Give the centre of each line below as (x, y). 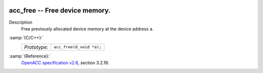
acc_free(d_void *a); (78, 47)
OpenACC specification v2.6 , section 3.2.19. (65, 63)
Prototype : (36, 47)
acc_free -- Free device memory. (60, 10)
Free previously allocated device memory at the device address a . (87, 29)
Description (21, 22)
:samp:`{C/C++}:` (26, 38)
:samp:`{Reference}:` (30, 56)
